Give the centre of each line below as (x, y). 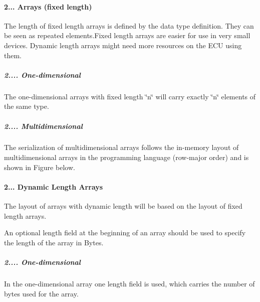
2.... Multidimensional (43, 126)
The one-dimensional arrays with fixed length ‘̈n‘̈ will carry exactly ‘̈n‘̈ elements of (130, 96)
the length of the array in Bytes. (54, 242)
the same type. (27, 106)
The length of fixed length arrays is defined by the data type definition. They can (129, 25)
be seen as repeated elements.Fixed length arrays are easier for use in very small (127, 35)
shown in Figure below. (40, 167)
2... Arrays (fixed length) (48, 6)
